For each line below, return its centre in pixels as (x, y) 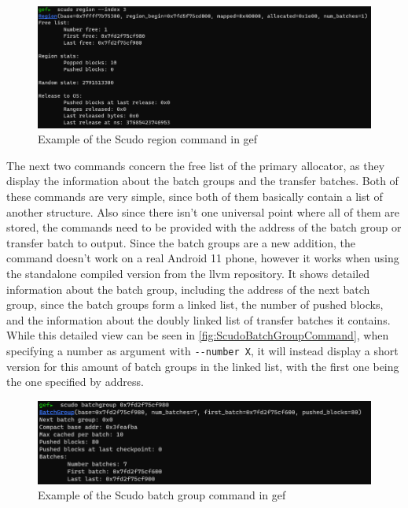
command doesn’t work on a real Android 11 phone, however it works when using (203, 258)
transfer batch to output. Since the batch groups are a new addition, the (181, 242)
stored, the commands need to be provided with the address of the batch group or (204, 227)
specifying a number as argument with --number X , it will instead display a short (202, 350)
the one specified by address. (75, 382)
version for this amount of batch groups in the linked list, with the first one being (203, 366)
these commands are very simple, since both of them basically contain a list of (195, 196)
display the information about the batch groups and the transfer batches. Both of (202, 181)
